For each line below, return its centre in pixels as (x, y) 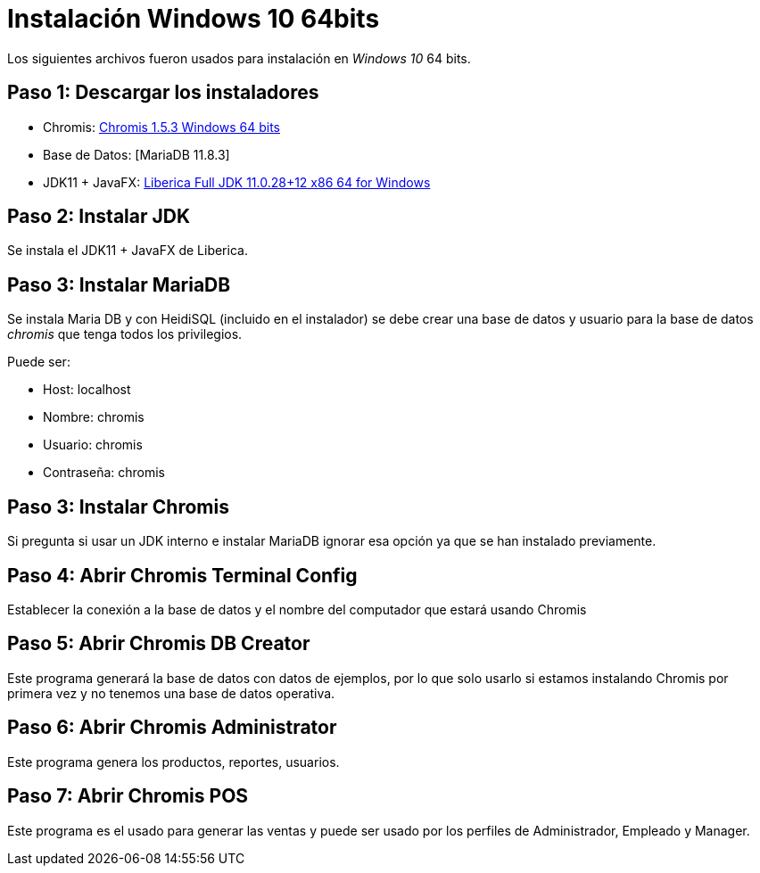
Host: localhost (87, 390)
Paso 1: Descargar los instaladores (163, 93)
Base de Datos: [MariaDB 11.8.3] (136, 154)
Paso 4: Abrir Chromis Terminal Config (182, 575)
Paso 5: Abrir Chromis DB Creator (159, 644)
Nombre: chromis (94, 417)
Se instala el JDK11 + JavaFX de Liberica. (128, 251)
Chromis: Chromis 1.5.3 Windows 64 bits (161, 127)
